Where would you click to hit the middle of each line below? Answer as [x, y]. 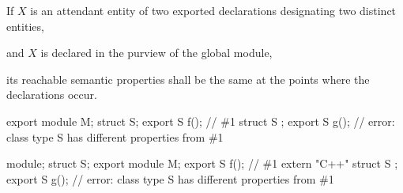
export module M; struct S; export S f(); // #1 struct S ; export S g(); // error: [201, 121]
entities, [25, 26]
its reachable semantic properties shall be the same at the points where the [188, 79]
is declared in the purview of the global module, [156, 53]
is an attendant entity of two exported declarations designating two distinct [213, 10]
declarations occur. [52, 95]
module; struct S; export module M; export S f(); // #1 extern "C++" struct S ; [202, 163]
